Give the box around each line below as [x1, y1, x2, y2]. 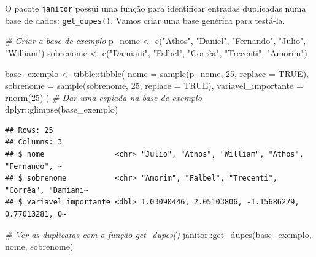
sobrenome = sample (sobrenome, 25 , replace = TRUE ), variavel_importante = [5, 79, 303, 92]
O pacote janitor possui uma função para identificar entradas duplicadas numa [5, 2, 306, 14]
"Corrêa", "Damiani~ [5, 185, 89, 195]
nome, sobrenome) [5, 240, 74, 253]
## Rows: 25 [5, 125, 53, 135]
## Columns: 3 [5, 138, 63, 147]
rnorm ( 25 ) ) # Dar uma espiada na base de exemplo [5, 91, 202, 103]
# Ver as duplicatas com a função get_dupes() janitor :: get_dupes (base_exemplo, [5, 228, 312, 240]
